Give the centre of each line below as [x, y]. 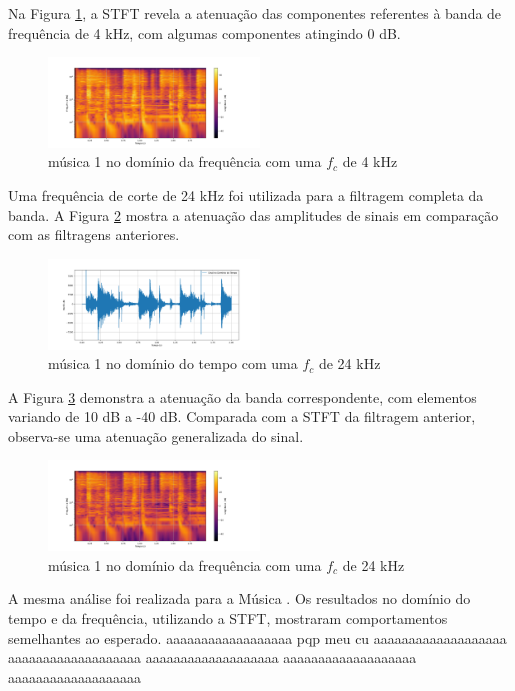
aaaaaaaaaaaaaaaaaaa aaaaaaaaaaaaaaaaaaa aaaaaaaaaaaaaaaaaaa [212, 657]
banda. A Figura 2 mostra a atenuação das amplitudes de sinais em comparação [253, 214]
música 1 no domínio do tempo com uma [173, 363]
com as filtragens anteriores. [94, 234]
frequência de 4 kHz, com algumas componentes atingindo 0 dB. [204, 32]
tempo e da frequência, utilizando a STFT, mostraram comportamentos [228, 617]
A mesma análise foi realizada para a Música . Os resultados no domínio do [239, 598]
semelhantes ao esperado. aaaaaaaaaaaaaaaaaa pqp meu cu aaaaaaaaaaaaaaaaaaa [257, 637]
